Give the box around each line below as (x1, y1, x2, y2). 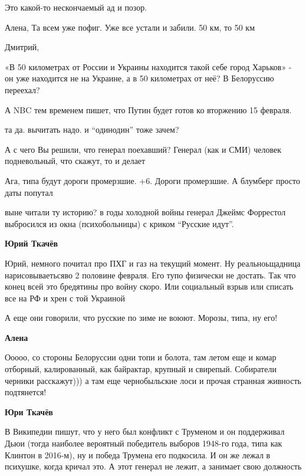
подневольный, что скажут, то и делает (5, 155, 146, 167)
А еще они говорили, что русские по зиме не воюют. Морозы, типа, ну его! (5, 311, 278, 324)
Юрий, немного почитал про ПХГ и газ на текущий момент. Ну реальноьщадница (5, 257, 301, 269)
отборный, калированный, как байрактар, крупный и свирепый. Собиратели (5, 363, 277, 375)
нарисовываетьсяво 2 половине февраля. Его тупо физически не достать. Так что (5, 268, 296, 281)
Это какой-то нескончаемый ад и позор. (5, 1, 147, 13)
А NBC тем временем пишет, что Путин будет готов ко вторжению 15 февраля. (5, 103, 292, 116)
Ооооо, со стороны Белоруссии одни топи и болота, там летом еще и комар (5, 351, 277, 363)
